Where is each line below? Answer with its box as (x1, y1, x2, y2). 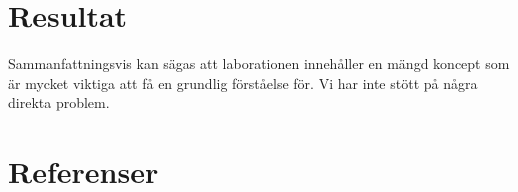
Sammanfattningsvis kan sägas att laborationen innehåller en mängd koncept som (8, 53, 510, 74)
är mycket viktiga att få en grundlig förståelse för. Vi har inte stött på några (8, 72, 478, 93)
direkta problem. (8, 92, 110, 113)
